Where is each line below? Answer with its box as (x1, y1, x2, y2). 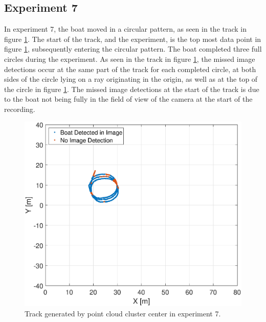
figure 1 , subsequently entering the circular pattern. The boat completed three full (4, 43, 262, 54)
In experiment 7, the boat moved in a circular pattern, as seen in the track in (4, 24, 247, 34)
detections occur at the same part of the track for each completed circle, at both (4, 63, 256, 74)
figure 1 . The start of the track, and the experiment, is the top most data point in (4, 33, 261, 44)
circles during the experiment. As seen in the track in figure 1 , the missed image (4, 53, 255, 64)
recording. (4, 103, 35, 114)
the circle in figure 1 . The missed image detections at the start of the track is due (4, 83, 259, 94)
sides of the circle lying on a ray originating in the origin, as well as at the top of (4, 74, 258, 84)
